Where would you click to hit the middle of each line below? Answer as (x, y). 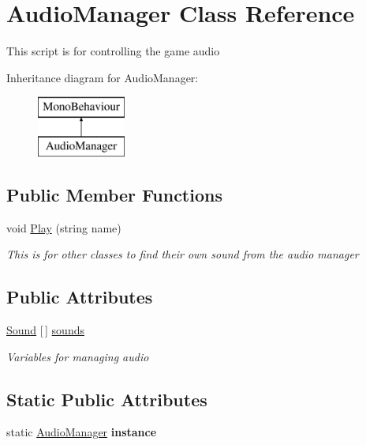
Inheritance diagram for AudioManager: (103, 77)
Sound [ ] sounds (45, 330)
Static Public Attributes (107, 399)
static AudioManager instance (82, 432)
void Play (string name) (64, 227)
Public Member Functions (114, 194)
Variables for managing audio (78, 356)
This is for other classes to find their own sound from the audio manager (183, 254)
